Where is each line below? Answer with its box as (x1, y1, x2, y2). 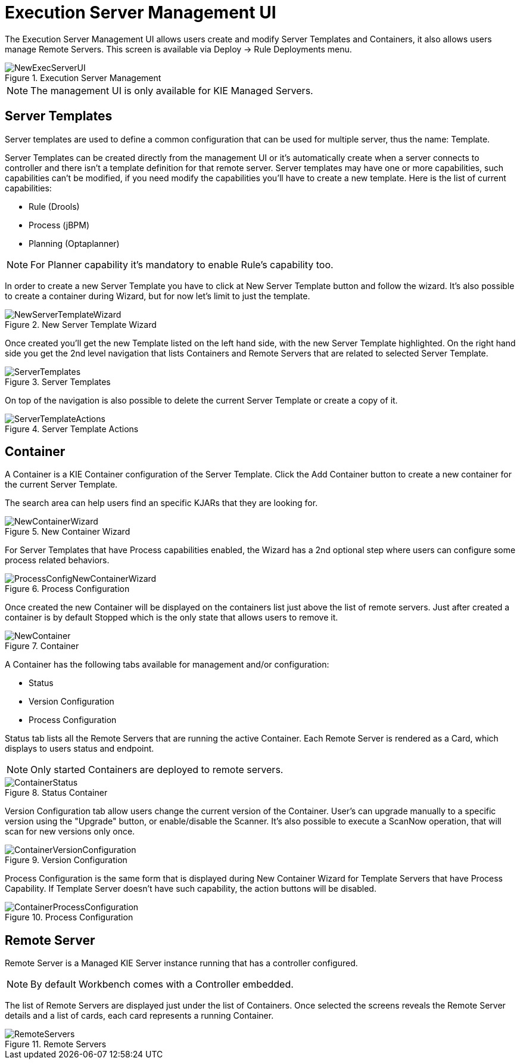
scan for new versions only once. (5, 826, 135, 837)
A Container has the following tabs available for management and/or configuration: (5, 659, 329, 670)
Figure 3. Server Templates (5, 376, 111, 387)
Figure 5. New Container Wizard (5, 526, 130, 537)
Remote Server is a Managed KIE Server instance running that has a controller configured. (5, 958, 358, 969)
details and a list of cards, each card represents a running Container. (5, 1010, 274, 1021)
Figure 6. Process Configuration (5, 584, 130, 594)
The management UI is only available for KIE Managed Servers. (30, 84, 313, 97)
